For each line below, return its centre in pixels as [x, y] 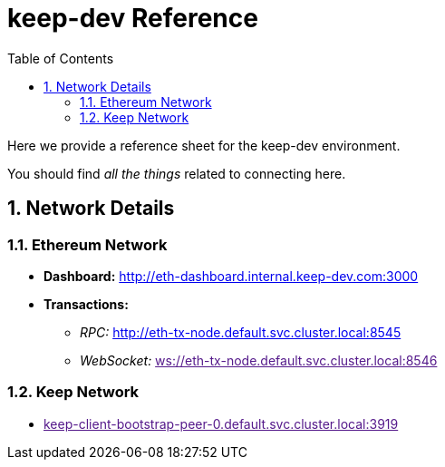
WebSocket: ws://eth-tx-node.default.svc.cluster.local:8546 [259, 360]
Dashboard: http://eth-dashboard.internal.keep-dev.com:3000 [231, 276]
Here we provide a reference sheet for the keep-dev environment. [204, 145]
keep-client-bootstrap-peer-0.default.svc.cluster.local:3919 [221, 423]
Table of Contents [61, 58]
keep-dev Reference [133, 18]
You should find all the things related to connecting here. [177, 173]
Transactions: [86, 304]
